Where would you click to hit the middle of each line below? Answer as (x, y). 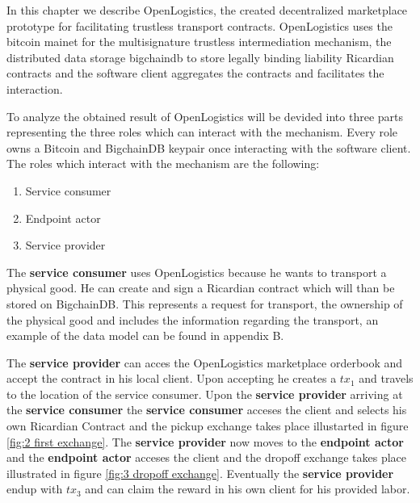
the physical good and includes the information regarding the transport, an (193, 319)
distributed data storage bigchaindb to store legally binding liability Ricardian (200, 57)
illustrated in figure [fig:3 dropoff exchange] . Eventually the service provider (200, 473)
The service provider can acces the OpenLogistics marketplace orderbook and (205, 362)
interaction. (35, 88)
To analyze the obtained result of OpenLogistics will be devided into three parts (205, 116)
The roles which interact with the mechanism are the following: (163, 163)
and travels (386, 378)
